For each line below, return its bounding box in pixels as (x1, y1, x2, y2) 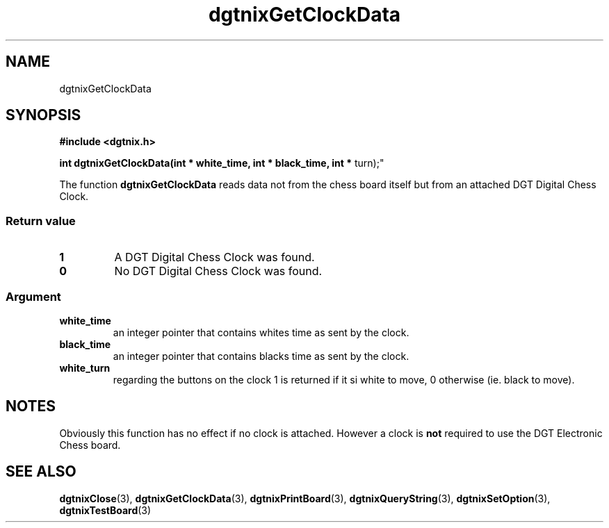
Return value (6, 213, 76, 228)
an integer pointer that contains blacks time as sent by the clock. (113, 349, 409, 362)
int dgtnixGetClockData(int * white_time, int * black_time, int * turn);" (59, 157, 384, 170)
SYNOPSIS (6, 106, 81, 124)
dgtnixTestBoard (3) (59, 504, 152, 516)
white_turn (59, 361, 111, 374)
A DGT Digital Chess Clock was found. (114, 250, 315, 265)
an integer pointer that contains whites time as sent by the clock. (113, 326, 409, 338)
